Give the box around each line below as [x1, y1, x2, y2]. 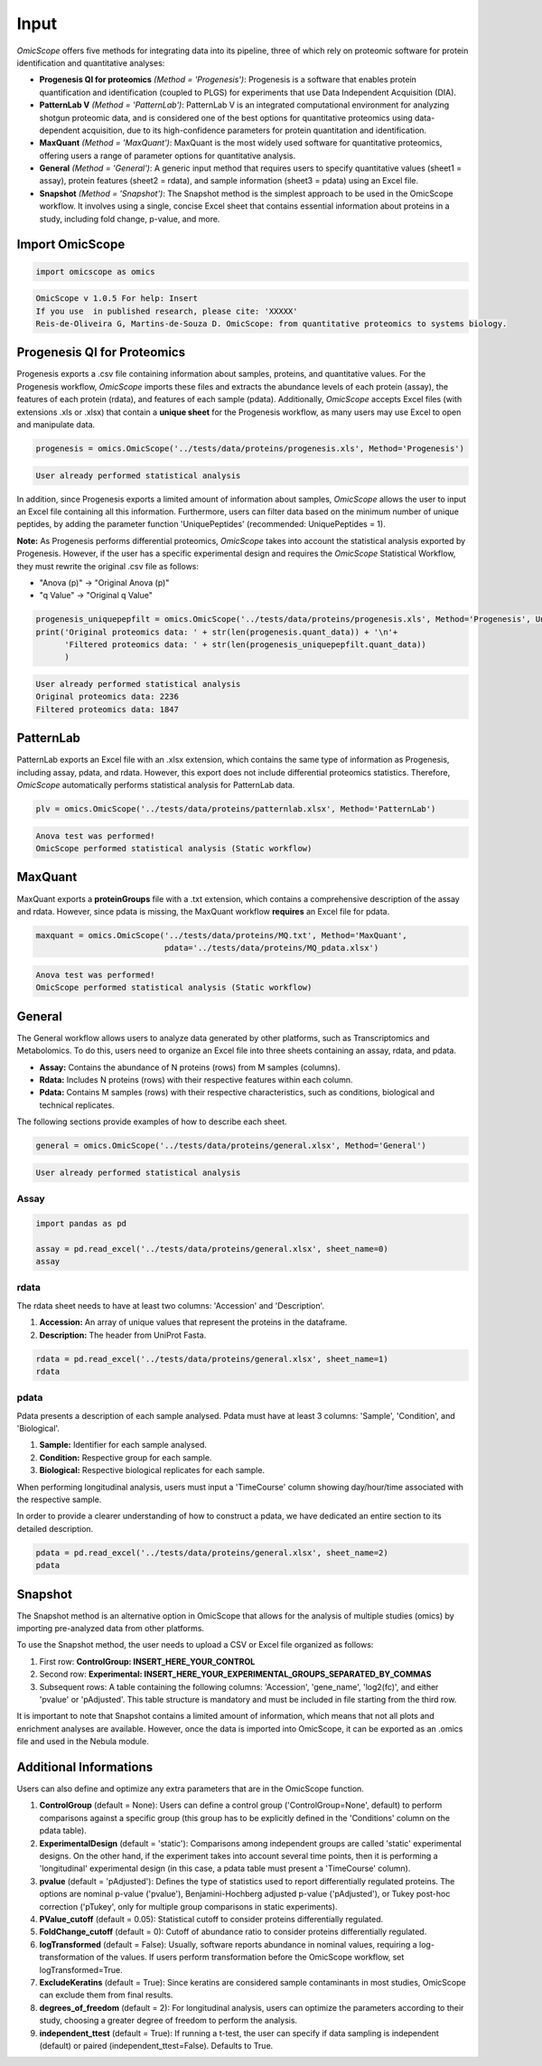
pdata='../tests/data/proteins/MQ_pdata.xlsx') [164, 943, 379, 953]
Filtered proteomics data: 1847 [35, 704, 180, 714]
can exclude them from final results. [39, 1989, 173, 2001]
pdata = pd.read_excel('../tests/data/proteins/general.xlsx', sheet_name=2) [35, 1547, 388, 1558]
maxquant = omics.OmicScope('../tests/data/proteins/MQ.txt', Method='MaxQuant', [35, 930, 408, 940]
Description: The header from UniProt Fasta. [39, 1329, 207, 1340]
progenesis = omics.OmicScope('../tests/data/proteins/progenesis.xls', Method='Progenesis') [35, 444, 465, 454]
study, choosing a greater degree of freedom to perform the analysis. [39, 2015, 298, 2026]
